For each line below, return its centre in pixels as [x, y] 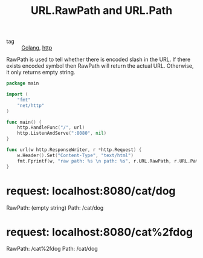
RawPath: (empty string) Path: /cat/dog [55, 208]
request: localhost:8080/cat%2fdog [100, 232]
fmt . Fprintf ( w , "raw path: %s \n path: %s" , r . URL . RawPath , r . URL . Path [109, 161]
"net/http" [31, 105]
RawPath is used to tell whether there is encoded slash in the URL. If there [98, 60]
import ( [17, 94]
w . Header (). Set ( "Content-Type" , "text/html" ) [76, 155]
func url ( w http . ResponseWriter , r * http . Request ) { [74, 150]
